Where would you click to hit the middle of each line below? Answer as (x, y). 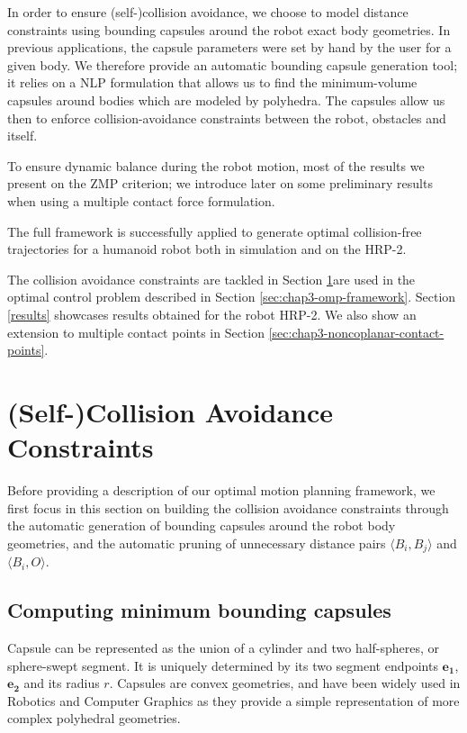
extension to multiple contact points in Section (136, 332)
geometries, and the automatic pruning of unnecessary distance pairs (197, 543)
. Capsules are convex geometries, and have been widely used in (285, 683)
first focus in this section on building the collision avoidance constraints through (228, 507)
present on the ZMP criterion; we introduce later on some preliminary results (220, 183)
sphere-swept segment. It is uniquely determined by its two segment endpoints (223, 665)
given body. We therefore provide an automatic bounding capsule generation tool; (233, 64)
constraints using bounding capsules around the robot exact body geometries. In (229, 29)
